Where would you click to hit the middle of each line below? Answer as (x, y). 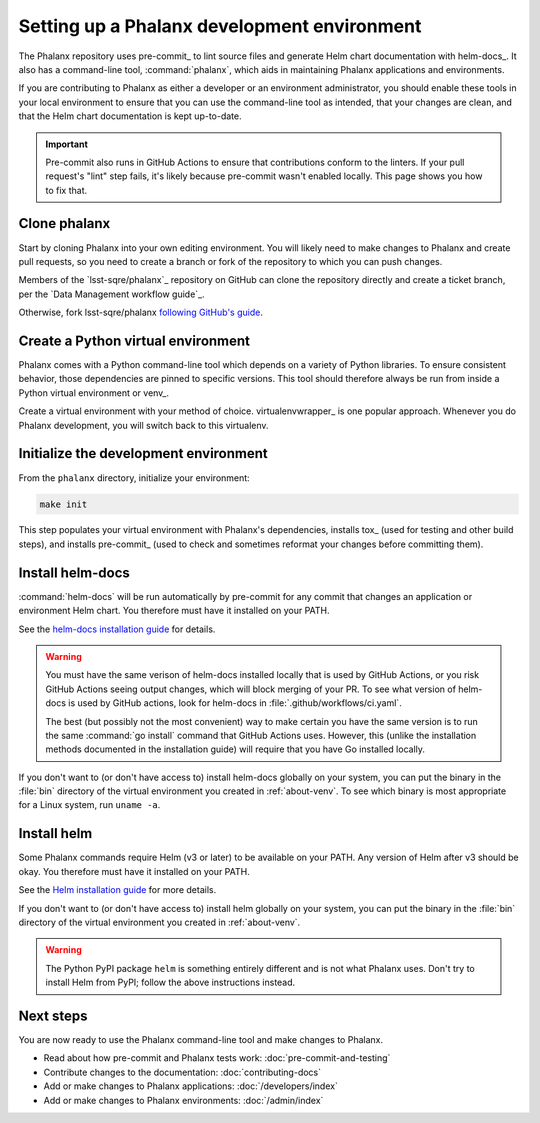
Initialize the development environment (143, 453)
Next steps (53, 1015)
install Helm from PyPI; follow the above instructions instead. (170, 982)
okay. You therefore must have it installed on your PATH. (134, 871)
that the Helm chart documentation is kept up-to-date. (130, 116)
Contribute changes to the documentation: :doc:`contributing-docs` (182, 1072)
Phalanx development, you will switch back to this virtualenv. (143, 425)
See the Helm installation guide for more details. (117, 890)
